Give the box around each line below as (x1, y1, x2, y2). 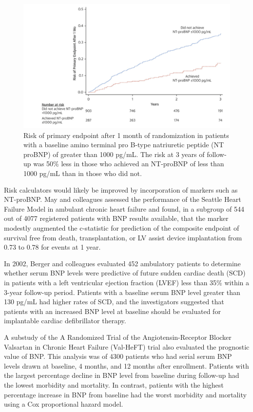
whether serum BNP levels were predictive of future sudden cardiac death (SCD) (4, 268, 246, 278)
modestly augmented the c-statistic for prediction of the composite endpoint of (4, 223, 239, 233)
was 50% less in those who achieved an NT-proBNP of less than (33, 158, 224, 169)
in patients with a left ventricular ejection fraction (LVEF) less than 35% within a (4, 277, 250, 287)
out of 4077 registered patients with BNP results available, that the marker (4, 213, 229, 223)
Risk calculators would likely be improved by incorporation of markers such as (4, 184, 238, 195)
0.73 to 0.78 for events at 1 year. (4, 242, 101, 252)
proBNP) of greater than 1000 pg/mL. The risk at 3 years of (23, 149, 205, 159)
